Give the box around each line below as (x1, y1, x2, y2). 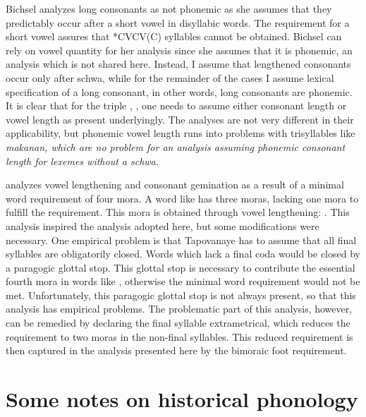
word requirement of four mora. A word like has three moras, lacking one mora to (6, 191, 359, 205)
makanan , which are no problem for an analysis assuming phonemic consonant (6, 139, 346, 154)
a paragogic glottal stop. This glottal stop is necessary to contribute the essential (6, 260, 355, 274)
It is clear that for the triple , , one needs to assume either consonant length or (6, 98, 347, 113)
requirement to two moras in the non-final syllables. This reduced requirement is (6, 329, 353, 344)
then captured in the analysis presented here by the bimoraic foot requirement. (6, 343, 347, 358)
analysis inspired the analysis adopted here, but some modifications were (6, 218, 319, 233)
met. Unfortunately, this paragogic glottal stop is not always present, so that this (6, 287, 356, 302)
